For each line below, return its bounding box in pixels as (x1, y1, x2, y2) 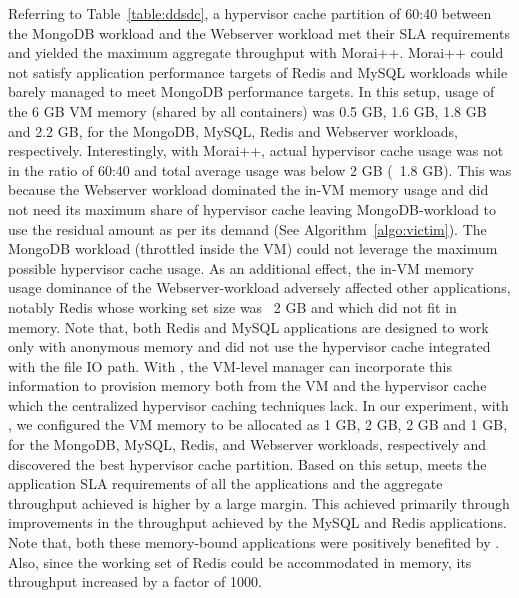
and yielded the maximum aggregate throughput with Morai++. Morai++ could (8, 42, 504, 63)
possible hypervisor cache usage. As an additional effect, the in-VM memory (8, 257, 474, 278)
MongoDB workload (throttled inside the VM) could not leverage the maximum (8, 238, 498, 259)
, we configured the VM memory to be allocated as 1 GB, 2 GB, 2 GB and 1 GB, (8, 414, 508, 435)
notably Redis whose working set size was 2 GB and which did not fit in (8, 296, 457, 317)
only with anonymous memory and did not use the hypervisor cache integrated (8, 336, 491, 357)
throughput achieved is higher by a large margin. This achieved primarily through (8, 492, 510, 513)
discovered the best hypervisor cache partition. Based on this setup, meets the (8, 453, 487, 474)
